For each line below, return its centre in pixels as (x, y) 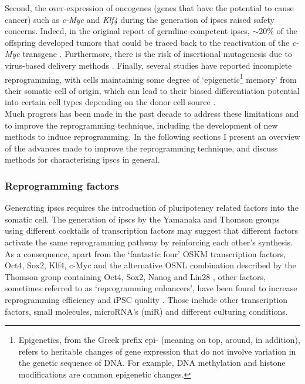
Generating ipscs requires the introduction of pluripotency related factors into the (152, 208)
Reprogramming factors (62, 185)
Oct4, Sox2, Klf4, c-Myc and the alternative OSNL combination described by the (150, 265)
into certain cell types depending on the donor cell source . (110, 102)
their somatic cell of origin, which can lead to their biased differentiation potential (152, 90)
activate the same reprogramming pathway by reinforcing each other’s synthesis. (149, 242)
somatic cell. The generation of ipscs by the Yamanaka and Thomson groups (142, 219)
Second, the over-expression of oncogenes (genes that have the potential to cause (149, 8)
